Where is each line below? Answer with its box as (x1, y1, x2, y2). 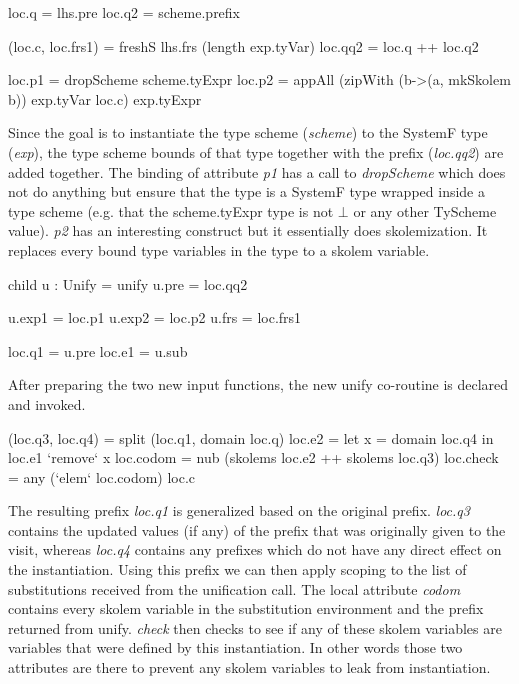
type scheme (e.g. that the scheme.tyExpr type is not (8, 200, 334, 221)
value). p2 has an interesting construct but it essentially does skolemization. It (8, 220, 488, 241)
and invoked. (8, 393, 86, 414)
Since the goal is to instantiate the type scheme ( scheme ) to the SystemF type (8, 122, 488, 143)
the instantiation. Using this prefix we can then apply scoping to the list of (8, 559, 467, 580)
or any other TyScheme (353, 200, 497, 221)
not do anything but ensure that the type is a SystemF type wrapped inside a (8, 181, 485, 202)
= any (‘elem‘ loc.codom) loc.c (8, 466, 196, 487)
